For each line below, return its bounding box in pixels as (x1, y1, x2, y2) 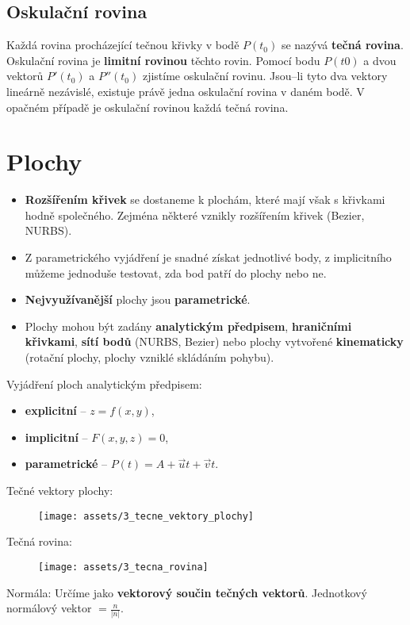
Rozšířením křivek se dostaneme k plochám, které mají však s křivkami (25, 191, 385, 208)
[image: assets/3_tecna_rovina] (38, 561, 209, 573)
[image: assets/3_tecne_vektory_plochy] (38, 510, 255, 522)
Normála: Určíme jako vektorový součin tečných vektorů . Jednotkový (6, 584, 367, 600)
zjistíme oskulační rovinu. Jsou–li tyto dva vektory (142, 67, 388, 84)
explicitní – (25, 402, 86, 419)
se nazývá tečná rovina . (281, 36, 404, 53)
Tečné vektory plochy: (6, 482, 113, 499)
